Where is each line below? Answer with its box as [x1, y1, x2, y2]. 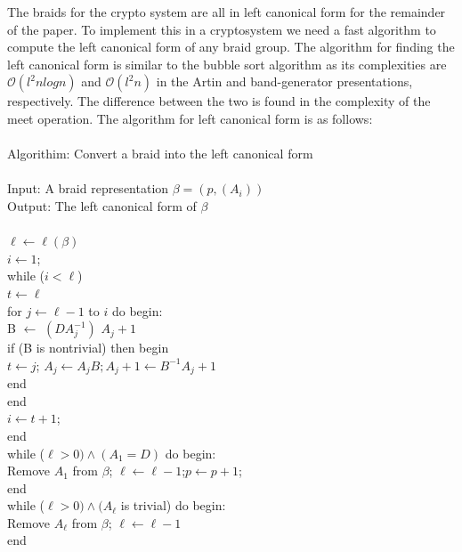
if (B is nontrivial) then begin [7, 338, 169, 357]
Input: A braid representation [7, 179, 169, 198]
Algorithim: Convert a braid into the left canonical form [7, 144, 313, 163]
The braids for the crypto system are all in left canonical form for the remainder [7, 3, 446, 20]
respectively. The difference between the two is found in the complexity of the [7, 92, 431, 110]
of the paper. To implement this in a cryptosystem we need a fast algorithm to [7, 20, 436, 38]
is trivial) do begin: [120, 496, 226, 515]
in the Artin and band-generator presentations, [156, 72, 413, 91]
